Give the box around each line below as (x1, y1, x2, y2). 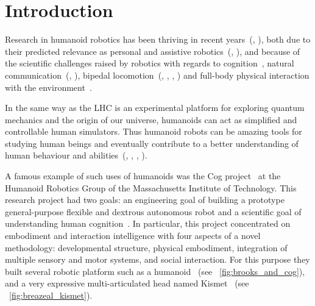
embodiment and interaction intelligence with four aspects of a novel (5, 229, 261, 242)
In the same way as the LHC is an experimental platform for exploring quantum (5, 101, 305, 114)
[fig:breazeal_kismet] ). (9, 289, 93, 301)
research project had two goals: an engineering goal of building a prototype (5, 193, 285, 206)
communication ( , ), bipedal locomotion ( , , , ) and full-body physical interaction (5, 68, 310, 81)
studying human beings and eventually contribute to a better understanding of (5, 137, 299, 149)
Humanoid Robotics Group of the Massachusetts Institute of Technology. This (5, 181, 297, 194)
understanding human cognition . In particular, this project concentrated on (5, 217, 291, 230)
